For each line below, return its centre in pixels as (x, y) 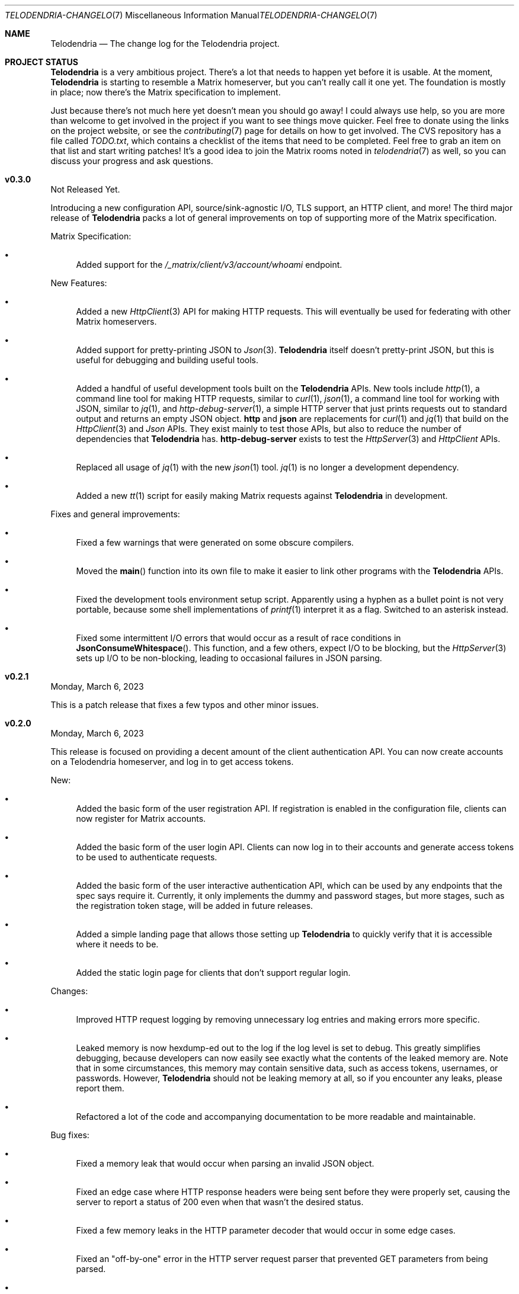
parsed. (91, 1269)
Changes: (69, 991)
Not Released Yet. (85, 189)
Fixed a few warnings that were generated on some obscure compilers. (215, 542)
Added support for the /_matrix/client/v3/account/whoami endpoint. (209, 265)
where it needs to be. (117, 944)
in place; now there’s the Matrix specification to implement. (166, 92)
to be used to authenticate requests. (147, 857)
